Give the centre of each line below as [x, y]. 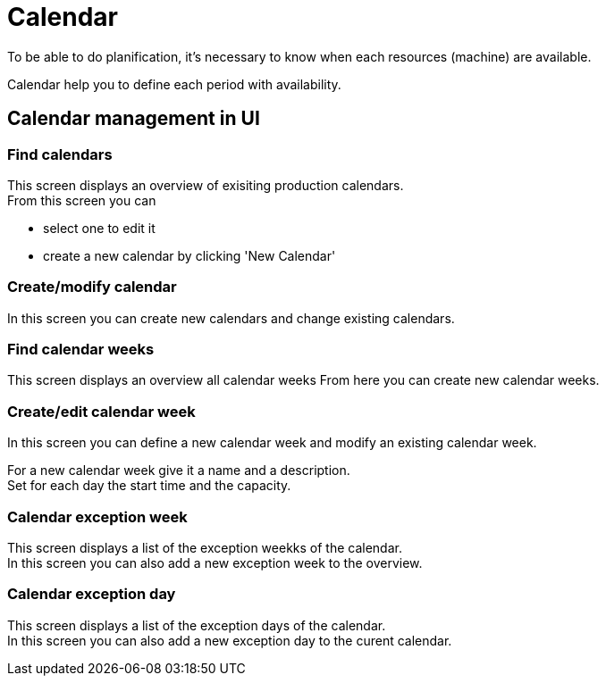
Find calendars [60, 154]
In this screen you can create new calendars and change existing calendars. [231, 318]
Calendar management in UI [134, 119]
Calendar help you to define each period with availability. [174, 84]
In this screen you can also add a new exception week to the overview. [215, 562]
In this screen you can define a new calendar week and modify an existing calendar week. [272, 443]
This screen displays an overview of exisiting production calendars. [206, 185]
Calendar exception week [97, 516]
